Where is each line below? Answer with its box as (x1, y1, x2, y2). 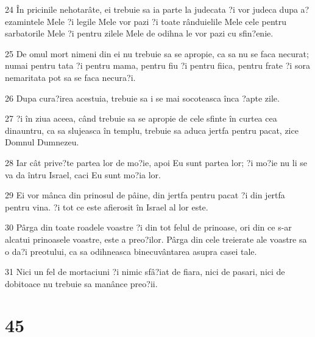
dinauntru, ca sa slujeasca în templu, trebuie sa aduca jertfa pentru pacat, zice (5, 123, 299, 136)
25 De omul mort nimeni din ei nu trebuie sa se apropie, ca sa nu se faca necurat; (5, 47, 309, 60)
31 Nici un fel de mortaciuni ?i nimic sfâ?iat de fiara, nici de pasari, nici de (5, 265, 285, 278)
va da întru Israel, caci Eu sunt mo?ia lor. (5, 168, 161, 181)
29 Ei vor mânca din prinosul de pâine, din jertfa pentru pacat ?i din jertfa (5, 189, 285, 201)
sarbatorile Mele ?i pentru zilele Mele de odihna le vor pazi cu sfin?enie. (5, 27, 274, 40)
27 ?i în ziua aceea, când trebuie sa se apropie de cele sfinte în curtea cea (5, 112, 277, 125)
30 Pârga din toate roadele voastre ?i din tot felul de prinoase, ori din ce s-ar (5, 221, 292, 234)
